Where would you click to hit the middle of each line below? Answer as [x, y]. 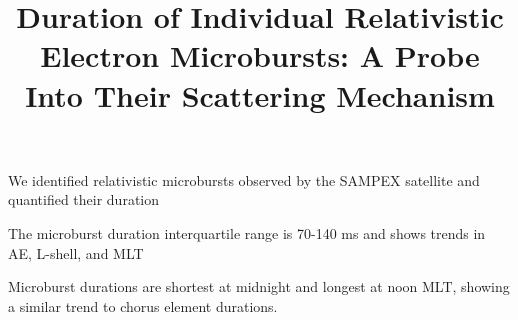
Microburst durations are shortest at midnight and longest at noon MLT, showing [259, 286]
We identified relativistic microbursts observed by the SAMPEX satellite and [244, 179]
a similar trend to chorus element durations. [143, 305]
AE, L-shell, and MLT [76, 252]
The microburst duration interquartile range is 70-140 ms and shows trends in [247, 232]
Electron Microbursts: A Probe [260, 55]
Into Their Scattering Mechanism [260, 94]
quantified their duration [84, 199]
